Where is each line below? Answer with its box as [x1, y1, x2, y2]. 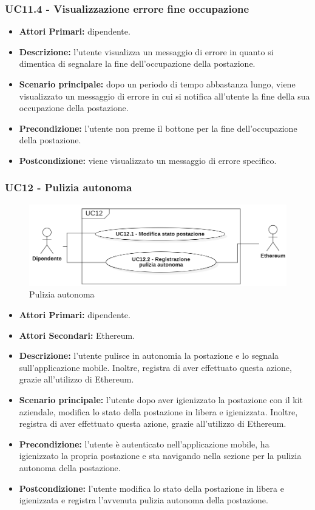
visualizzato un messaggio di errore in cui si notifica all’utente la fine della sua [19, 89, 310, 102]
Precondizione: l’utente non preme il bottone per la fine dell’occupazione [19, 121, 297, 134]
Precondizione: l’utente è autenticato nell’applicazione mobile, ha [19, 437, 269, 450]
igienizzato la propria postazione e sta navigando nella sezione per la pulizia [19, 449, 302, 462]
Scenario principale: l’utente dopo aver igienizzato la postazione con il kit [19, 393, 303, 406]
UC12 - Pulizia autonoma [5, 180, 132, 195]
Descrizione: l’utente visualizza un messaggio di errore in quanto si [19, 45, 274, 58]
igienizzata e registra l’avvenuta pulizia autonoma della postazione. [19, 494, 268, 506]
